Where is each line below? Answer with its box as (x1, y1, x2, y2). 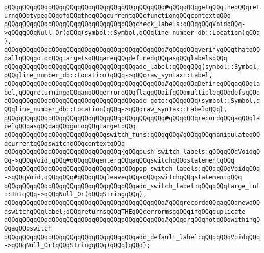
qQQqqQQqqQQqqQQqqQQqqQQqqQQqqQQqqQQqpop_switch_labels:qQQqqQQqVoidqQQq (4, 165, 260, 173)
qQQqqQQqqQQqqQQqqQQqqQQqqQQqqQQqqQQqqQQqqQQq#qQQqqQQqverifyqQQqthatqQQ (4, 46, 260, 54)
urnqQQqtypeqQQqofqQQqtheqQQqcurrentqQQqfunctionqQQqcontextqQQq (4, 12, 231, 19)
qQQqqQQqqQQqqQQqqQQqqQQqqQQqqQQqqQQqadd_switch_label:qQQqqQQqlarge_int (4, 182, 260, 190)
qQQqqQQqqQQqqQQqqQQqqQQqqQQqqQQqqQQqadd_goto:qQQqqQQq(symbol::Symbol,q (4, 97, 260, 105)
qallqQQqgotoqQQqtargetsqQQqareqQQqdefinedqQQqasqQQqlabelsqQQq (4, 54, 227, 62)
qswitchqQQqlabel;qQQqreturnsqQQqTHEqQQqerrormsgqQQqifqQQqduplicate (4, 208, 246, 215)
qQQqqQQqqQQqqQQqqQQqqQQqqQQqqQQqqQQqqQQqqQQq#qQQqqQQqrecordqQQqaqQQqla (4, 114, 260, 122)
